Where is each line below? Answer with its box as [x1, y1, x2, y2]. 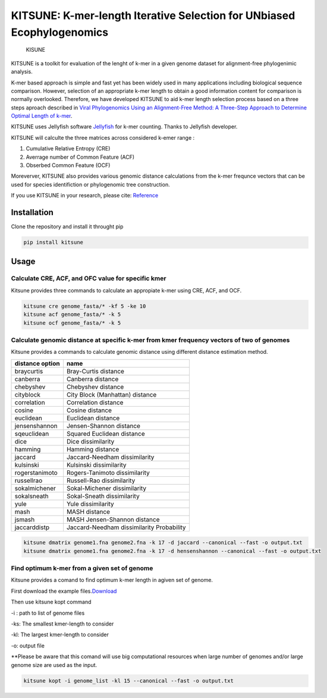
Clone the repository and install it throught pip [11, 223, 124, 230]
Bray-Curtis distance [66, 367, 125, 375]
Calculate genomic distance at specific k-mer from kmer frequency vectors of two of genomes [11, 336, 290, 344]
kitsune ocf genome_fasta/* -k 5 [23, 319, 121, 326]
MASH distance [66, 507, 110, 515]
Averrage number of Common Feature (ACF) [26, 153, 135, 161]
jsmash [14, 515, 35, 523]
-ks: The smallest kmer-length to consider [11, 620, 114, 627]
